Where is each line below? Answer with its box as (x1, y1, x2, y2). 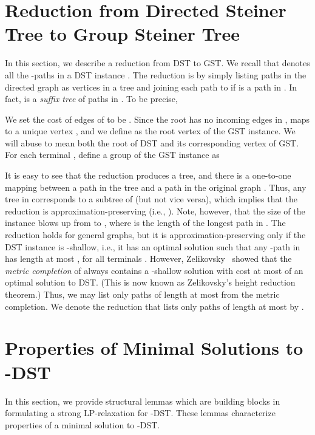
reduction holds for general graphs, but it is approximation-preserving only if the (5, 228, 306, 241)
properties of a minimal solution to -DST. (5, 418, 160, 431)
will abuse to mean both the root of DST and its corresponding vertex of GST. (5, 136, 299, 149)
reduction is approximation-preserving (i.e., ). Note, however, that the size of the (5, 204, 305, 217)
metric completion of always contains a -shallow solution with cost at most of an (5, 264, 303, 276)
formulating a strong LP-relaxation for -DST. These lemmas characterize (5, 406, 276, 419)
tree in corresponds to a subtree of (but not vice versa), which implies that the (5, 193, 298, 205)
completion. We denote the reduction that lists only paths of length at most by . (5, 300, 304, 312)
